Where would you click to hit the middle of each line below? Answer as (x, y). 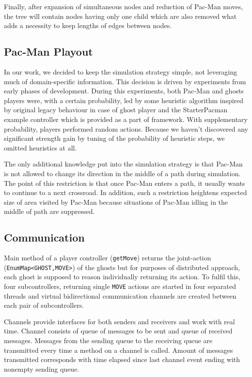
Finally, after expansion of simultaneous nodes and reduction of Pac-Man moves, (124, 6)
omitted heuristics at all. (40, 147)
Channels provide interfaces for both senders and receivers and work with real (119, 321)
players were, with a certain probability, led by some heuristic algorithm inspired (124, 100)
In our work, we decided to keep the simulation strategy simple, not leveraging (121, 71)
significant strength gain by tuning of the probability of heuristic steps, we (114, 138)
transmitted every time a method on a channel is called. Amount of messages (118, 350)
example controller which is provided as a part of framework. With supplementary (126, 119)
